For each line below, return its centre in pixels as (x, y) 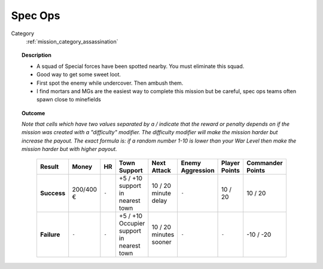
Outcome (33, 113)
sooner (161, 242)
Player (231, 163)
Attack (161, 170)
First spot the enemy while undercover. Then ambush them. (110, 83)
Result (49, 166)
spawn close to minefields (69, 100)
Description (37, 55)
